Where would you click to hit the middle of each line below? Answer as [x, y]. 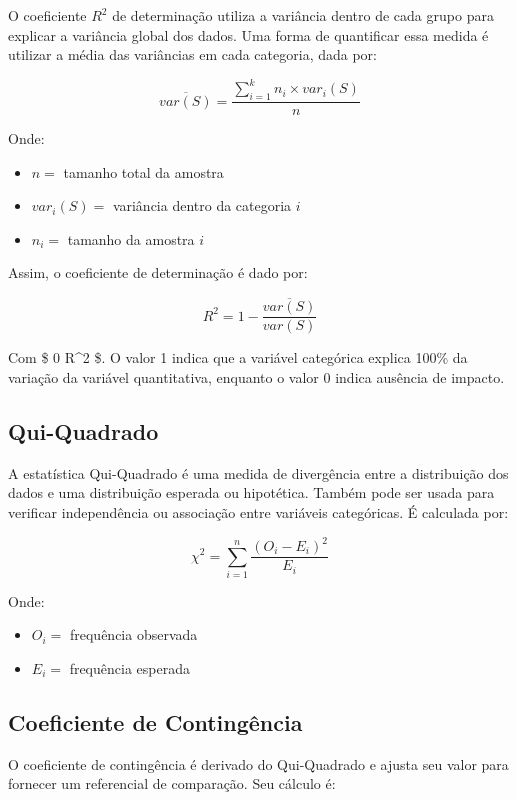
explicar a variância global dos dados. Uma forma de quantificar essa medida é [248, 34]
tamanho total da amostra [143, 171]
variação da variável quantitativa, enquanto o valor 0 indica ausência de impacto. [256, 376]
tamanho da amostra [131, 238]
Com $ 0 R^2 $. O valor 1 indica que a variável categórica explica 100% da [238, 357]
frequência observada [133, 634]
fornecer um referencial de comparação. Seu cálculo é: [172, 783]
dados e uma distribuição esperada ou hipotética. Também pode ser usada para [251, 492]
